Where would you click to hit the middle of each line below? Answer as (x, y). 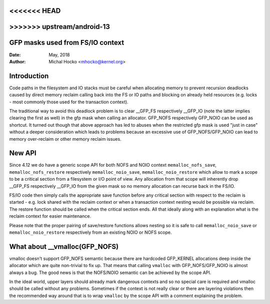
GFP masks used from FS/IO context (67, 43)
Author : (17, 61)
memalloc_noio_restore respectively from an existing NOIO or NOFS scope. (90, 232)
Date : (15, 54)
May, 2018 (59, 54)
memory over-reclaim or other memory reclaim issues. (65, 139)
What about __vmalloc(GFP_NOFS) (64, 246)
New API (23, 153)
